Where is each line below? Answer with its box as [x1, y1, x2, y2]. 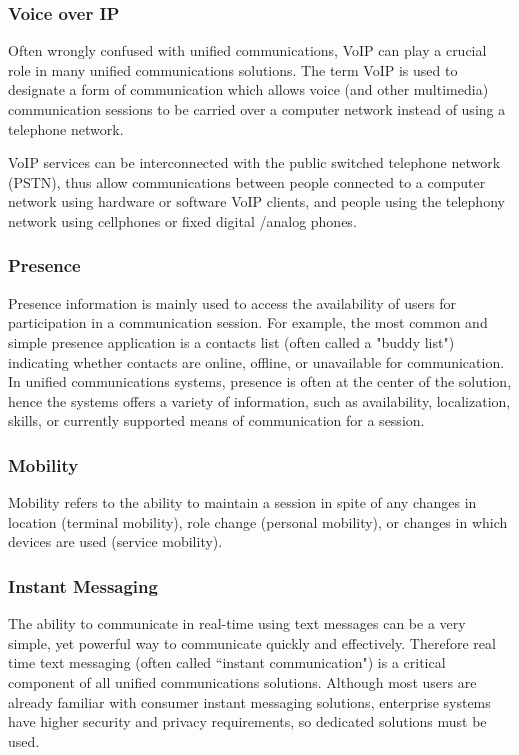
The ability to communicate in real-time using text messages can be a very [8, 613, 466, 634]
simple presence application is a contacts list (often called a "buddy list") [8, 331, 455, 352]
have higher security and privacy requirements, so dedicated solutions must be [8, 711, 487, 732]
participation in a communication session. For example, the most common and [8, 312, 488, 333]
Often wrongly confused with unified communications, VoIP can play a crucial [8, 40, 487, 61]
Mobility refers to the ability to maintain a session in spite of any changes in [8, 492, 477, 513]
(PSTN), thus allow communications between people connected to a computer [8, 171, 486, 192]
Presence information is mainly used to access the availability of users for [8, 292, 457, 313]
